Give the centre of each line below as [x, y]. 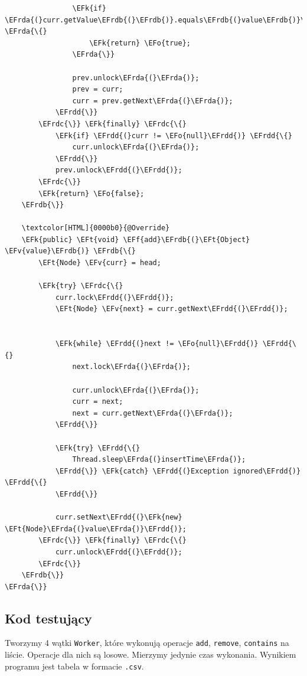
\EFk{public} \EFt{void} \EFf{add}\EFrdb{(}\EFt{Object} [136, 239]
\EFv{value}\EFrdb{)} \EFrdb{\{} [70, 251]
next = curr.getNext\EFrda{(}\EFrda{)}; [153, 413]
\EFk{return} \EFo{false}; [92, 193]
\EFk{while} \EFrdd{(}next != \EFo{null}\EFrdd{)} [157, 344]
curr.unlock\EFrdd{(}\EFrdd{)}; [119, 552]
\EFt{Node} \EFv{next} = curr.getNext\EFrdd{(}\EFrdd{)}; [172, 309]
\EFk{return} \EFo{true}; [140, 43]
